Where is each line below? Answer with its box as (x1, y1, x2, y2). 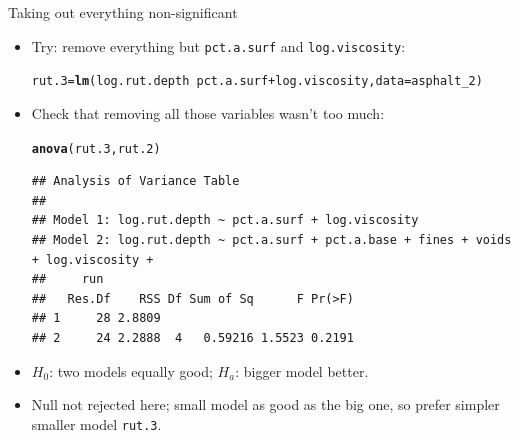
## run (31, 272, 104, 287)
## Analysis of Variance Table (31, 174, 240, 189)
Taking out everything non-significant (8, 2, 238, 22)
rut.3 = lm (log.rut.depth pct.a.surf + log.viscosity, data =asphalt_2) (31, 74, 483, 89)
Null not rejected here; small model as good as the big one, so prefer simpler (31, 394, 500, 415)
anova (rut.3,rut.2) (31, 141, 161, 156)
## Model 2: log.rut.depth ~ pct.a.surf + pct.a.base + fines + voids (31, 232, 512, 247)
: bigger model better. (235, 360, 369, 381)
